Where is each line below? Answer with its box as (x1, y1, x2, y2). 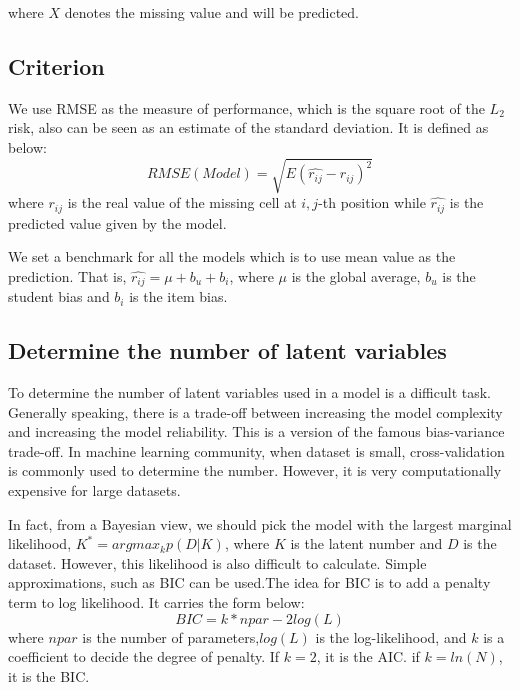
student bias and (8, 286, 110, 307)
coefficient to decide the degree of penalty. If (8, 646, 280, 667)
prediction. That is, (8, 265, 127, 286)
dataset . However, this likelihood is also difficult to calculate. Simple (8, 552, 427, 573)
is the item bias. (129, 286, 228, 307)
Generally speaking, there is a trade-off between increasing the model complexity (8, 401, 503, 422)
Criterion (8, 50, 105, 81)
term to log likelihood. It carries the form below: (8, 591, 305, 612)
